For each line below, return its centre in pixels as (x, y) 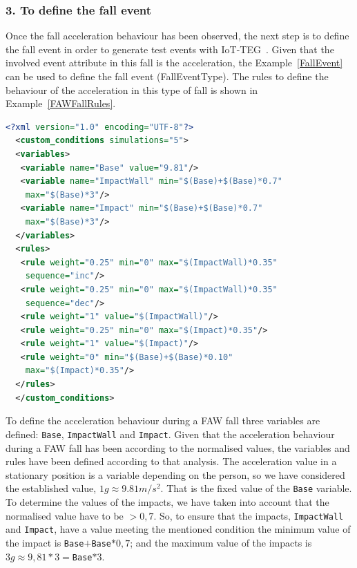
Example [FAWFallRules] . (61, 103)
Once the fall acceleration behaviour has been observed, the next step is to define (177, 36)
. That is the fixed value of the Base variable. (256, 488)
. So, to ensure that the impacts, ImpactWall (249, 515)
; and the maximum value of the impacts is (221, 542)
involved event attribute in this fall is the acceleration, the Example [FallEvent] (174, 63)
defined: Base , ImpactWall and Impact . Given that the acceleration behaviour (170, 434)
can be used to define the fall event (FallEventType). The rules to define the (167, 76)
